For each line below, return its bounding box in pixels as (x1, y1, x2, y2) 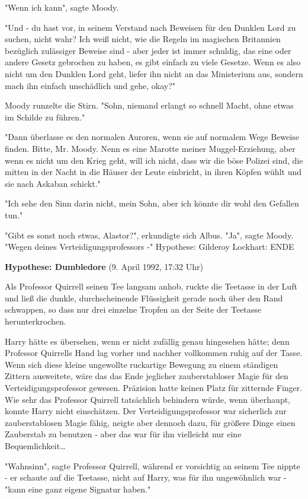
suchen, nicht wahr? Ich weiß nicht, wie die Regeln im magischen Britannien (5, 33, 281, 45)
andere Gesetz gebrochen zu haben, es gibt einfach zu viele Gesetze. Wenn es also (5, 56, 301, 68)
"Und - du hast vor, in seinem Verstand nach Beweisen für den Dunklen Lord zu (5, 21, 296, 33)
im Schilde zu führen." (5, 110, 85, 123)
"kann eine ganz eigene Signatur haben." (5, 482, 151, 495)
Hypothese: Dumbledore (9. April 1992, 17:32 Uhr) (5, 260, 203, 272)
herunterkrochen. (5, 315, 66, 328)
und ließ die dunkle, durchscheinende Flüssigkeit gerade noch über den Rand (5, 291, 283, 304)
